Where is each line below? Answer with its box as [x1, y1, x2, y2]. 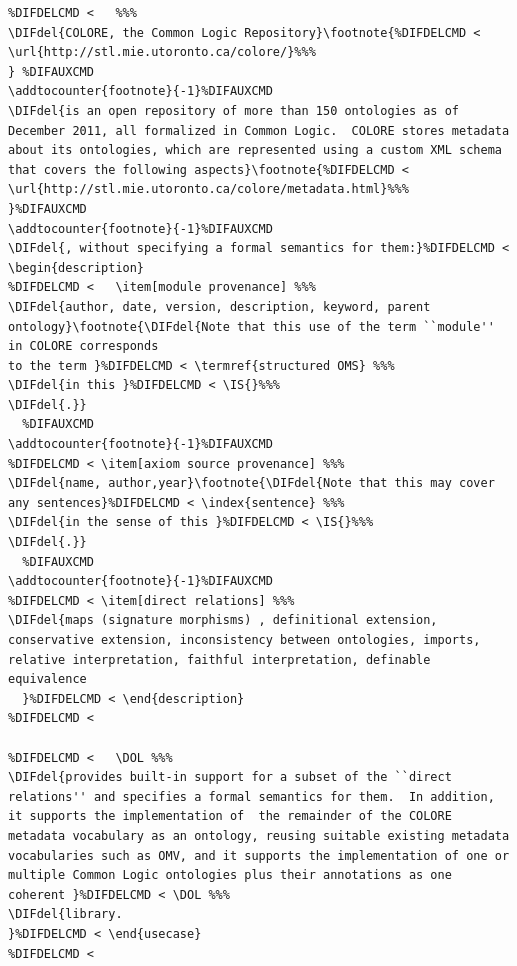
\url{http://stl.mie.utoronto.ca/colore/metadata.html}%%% [8, 182, 409, 197]
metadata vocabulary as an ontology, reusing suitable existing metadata [8, 828, 510, 843]
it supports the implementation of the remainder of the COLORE [8, 809, 452, 824]
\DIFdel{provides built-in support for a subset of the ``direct [8, 770, 452, 785]
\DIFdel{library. [8, 907, 123, 922]
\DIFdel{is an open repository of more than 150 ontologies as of [8, 103, 460, 118]
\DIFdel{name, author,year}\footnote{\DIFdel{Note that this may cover [8, 476, 495, 491]
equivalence [8, 672, 87, 687]
